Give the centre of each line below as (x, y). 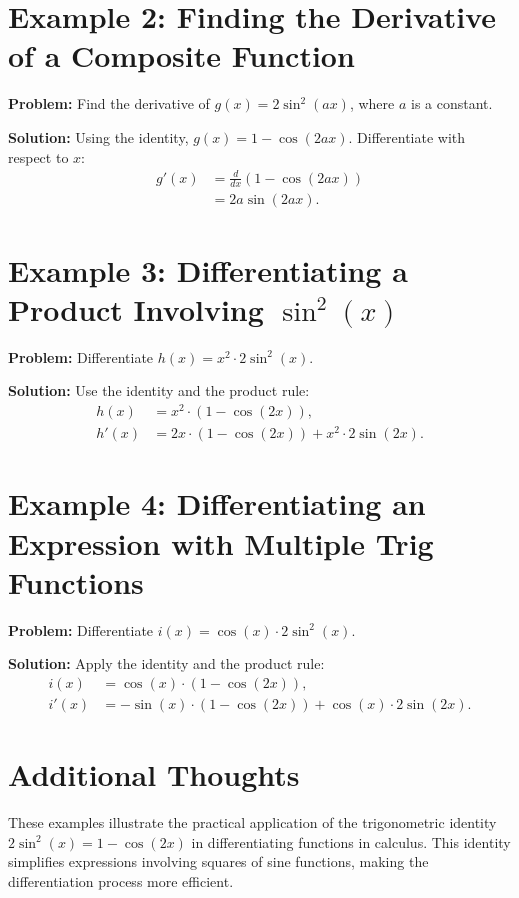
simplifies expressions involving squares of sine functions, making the (218, 861)
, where (372, 103)
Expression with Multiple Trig (221, 542)
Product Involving (136, 308)
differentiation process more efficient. (121, 880)
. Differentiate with (407, 136)
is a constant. (452, 103)
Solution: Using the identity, (98, 136)
